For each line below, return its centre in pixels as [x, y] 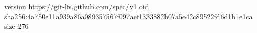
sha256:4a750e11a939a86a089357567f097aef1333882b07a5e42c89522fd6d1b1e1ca [128, 16]
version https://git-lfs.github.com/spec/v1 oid [77, 6]
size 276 [16, 26]
